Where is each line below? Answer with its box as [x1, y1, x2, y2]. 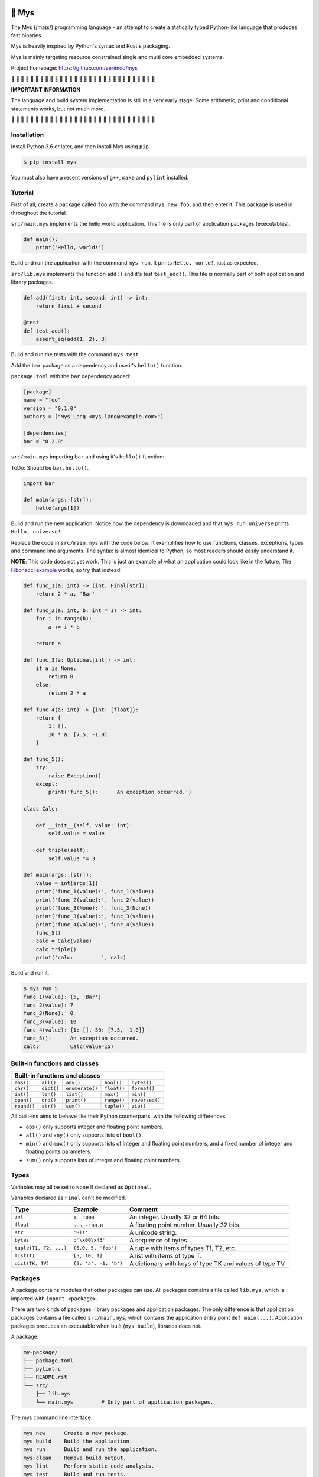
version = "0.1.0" [23, 405, 77, 412]
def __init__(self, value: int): [35, 822, 133, 829]
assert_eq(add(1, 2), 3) [35, 336, 108, 343]
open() [14, 1097, 32, 1103]
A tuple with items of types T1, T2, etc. [129, 1244, 236, 1252]
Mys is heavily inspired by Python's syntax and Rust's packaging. [11, 43, 171, 50]
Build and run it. [11, 970, 50, 977]
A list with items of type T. [129, 1251, 202, 1260]
